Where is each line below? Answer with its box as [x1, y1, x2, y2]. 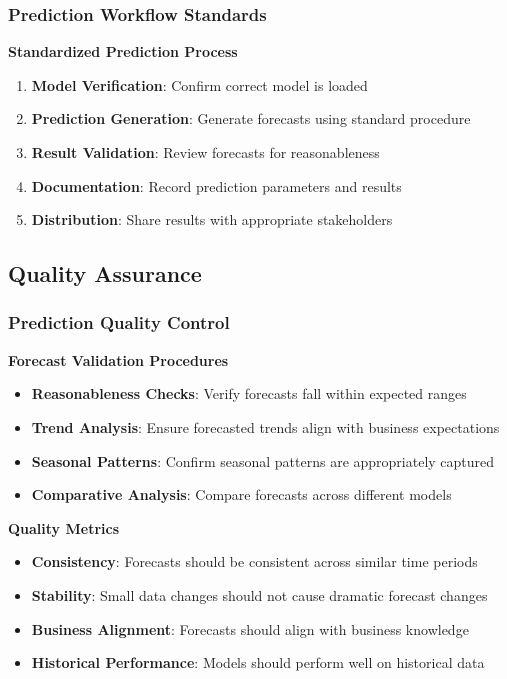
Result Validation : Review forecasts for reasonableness [31, 142, 380, 162]
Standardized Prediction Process [8, 41, 238, 62]
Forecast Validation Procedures [8, 349, 229, 370]
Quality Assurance [8, 258, 202, 289]
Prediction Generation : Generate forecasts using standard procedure [31, 108, 471, 129]
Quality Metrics [8, 517, 120, 538]
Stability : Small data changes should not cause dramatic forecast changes [31, 584, 488, 605]
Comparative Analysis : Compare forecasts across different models [31, 484, 452, 505]
